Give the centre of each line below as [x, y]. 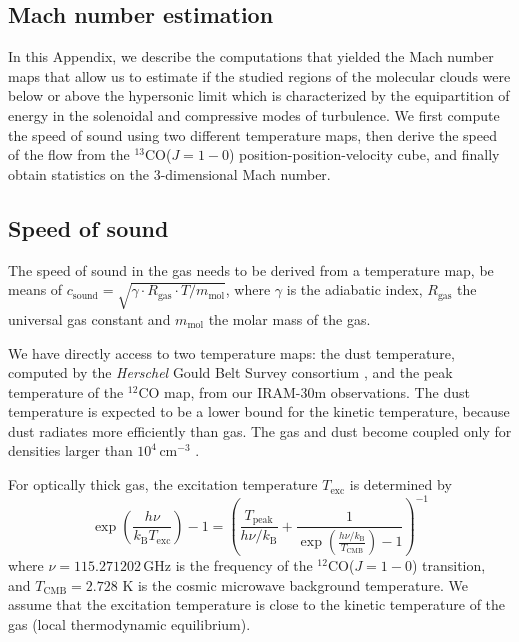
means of [35, 289]
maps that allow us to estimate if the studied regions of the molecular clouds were [259, 75]
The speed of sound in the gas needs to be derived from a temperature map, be [251, 269]
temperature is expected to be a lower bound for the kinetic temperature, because [259, 411]
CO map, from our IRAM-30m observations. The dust [304, 391]
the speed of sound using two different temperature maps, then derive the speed [252, 134]
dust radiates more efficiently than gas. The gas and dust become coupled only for [260, 430]
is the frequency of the [244, 565]
